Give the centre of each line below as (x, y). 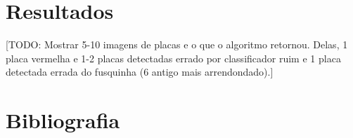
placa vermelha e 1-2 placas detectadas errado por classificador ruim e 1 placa (173, 58)
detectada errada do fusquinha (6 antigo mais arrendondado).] (140, 72)
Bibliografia (63, 120)
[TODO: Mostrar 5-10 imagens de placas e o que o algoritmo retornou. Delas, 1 (177, 44)
